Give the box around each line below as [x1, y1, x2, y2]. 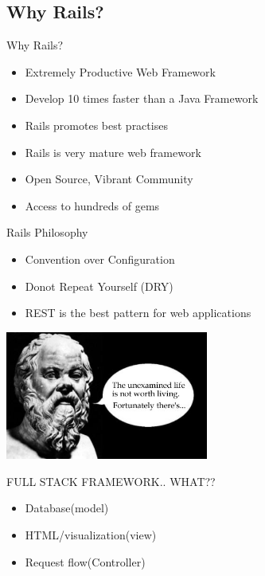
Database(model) [25, 500, 109, 516]
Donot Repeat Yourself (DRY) [25, 277, 173, 294]
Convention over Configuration [25, 250, 175, 267]
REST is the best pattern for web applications [25, 304, 251, 321]
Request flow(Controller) [25, 553, 146, 570]
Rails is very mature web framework [25, 143, 201, 160]
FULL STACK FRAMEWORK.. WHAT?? [6, 472, 216, 489]
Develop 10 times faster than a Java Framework [25, 90, 259, 107]
